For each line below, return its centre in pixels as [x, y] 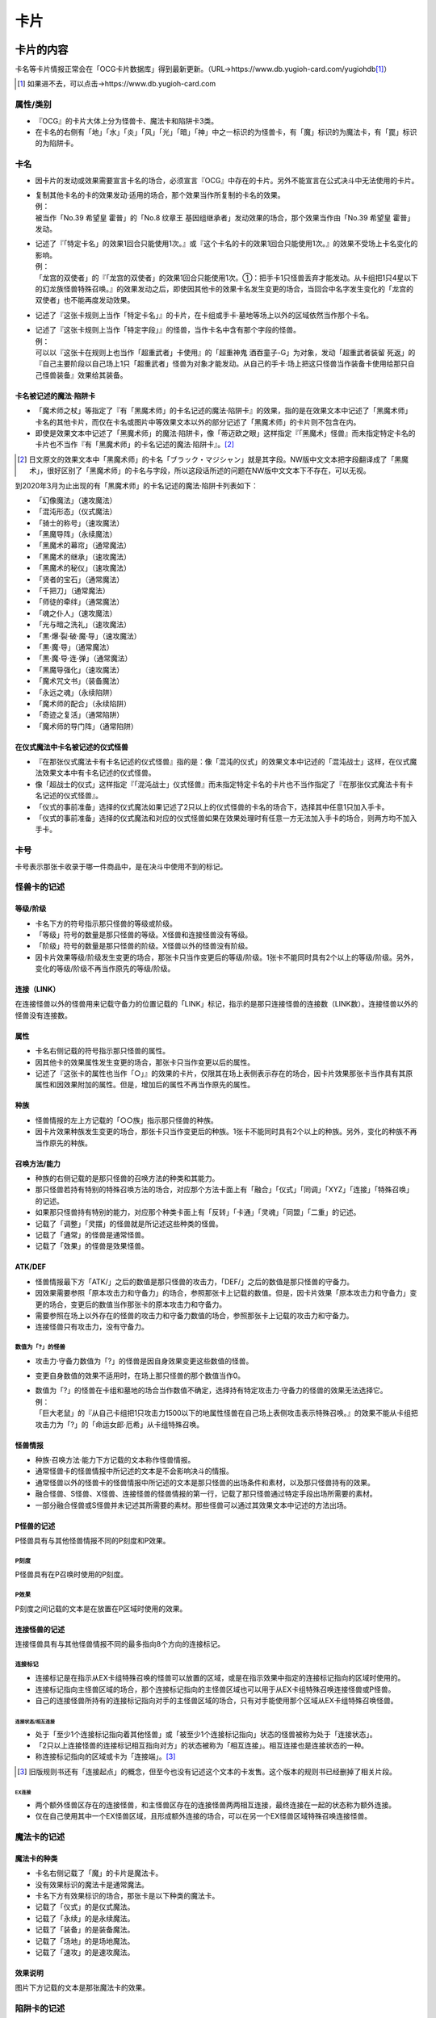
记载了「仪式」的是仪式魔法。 [85, 1907]
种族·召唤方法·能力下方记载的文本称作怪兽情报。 [115, 1460]
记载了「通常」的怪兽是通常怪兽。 [92, 1234]
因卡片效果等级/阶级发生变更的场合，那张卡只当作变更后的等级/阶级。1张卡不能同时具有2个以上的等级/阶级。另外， [226, 957]
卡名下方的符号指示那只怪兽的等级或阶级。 [106, 923]
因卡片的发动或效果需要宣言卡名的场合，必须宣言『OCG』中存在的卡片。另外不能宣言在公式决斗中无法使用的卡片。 [227, 180]
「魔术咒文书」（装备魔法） [80, 681]
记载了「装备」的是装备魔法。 [85, 1930]
